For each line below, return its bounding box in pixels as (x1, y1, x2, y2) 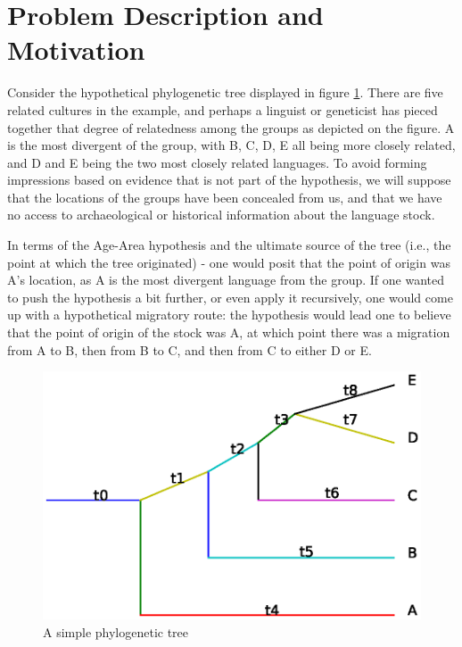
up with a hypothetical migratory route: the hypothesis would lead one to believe (7, 305, 451, 324)
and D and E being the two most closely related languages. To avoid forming (7, 153, 427, 171)
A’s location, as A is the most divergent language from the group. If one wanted (7, 270, 445, 289)
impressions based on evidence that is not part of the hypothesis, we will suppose (7, 170, 451, 189)
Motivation (7, 31, 145, 68)
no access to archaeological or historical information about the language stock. (7, 205, 435, 224)
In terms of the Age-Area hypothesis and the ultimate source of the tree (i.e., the (7, 236, 451, 254)
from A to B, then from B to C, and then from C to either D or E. (7, 340, 372, 359)
